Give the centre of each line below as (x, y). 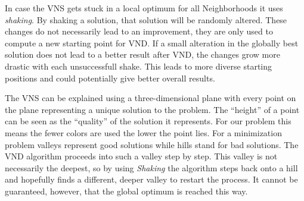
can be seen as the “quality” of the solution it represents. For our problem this (148, 121)
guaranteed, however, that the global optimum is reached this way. (126, 191)
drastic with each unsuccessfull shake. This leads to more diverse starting (139, 66)
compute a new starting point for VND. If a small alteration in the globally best (152, 43)
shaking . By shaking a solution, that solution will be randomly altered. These (146, 19)
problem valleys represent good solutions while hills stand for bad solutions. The (152, 144)
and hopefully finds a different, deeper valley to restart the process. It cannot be (151, 179)
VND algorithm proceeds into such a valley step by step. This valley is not (141, 156)
